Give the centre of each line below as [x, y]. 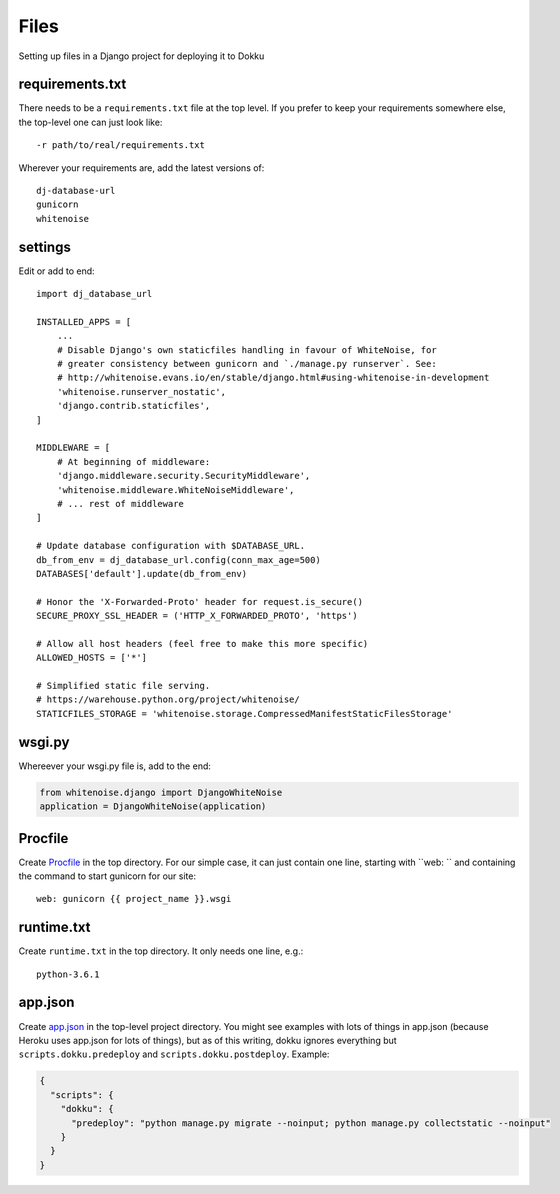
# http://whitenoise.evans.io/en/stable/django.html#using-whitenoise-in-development [273, 378]
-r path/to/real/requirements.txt [120, 145]
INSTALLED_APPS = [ [84, 321]
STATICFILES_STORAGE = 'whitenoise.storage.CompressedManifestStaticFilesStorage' [244, 713]
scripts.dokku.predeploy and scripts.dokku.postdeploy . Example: [174, 1054]
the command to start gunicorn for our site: [107, 876]
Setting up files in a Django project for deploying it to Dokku [141, 56]
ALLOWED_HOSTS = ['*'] [92, 658]
